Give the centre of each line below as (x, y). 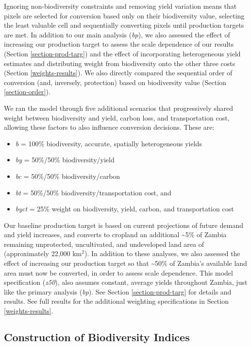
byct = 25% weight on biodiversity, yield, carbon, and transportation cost (125, 209)
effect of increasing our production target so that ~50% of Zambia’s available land (125, 263)
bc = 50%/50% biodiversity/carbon (68, 176)
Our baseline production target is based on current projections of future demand (124, 225)
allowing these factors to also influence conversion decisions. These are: (109, 127)
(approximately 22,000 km (43, 253)
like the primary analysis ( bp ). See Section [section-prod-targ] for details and (118, 291)
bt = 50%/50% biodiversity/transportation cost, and (93, 192)
